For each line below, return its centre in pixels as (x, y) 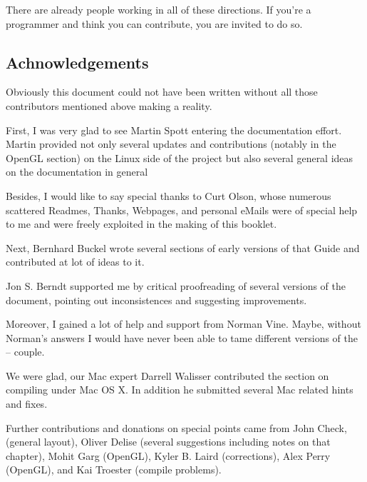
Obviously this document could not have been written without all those (162, 92)
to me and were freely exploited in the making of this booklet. (141, 224)
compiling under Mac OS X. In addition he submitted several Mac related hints (180, 390)
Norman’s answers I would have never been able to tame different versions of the (182, 337)
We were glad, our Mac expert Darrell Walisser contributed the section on (167, 375)
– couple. (25, 352)
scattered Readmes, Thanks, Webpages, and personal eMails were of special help (182, 210)
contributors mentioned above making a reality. (109, 105)
